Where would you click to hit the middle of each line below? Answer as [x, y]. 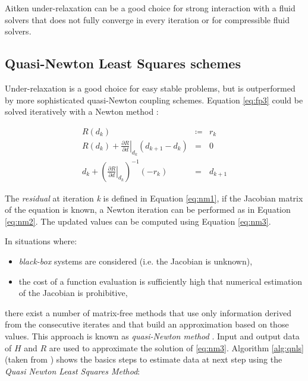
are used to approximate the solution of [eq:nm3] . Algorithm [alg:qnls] [176, 347]
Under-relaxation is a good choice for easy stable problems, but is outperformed [150, 88]
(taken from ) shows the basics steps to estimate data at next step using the [144, 359]
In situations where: [41, 241]
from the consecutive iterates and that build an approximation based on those [147, 324]
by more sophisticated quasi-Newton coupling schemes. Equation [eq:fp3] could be [154, 100]
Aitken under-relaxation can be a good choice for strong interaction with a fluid [150, 8]
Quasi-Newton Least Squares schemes [123, 63]
